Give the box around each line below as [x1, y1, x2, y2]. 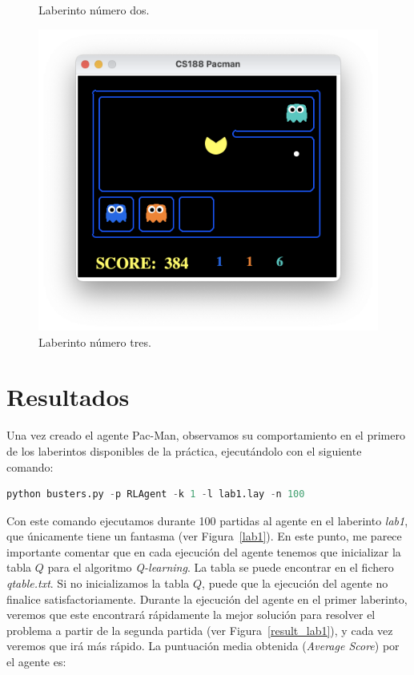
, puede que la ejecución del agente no [202, 575, 388, 592]
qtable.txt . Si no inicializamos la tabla [6, 575, 190, 592]
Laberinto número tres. [38, 333, 151, 350]
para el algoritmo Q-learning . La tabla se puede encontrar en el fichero [47, 559, 394, 576]
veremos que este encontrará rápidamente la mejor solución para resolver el [6, 606, 376, 623]
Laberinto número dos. [38, 2, 150, 18]
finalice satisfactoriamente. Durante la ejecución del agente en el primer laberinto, [6, 590, 408, 607]
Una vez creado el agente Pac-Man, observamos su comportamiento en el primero [6, 427, 405, 444]
